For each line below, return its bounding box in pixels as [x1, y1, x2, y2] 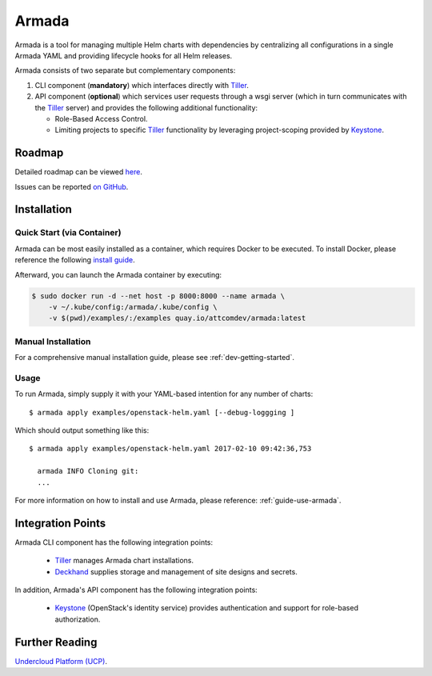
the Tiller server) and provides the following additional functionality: [34, 102, 258, 112]
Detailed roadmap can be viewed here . [14, 167, 143, 177]
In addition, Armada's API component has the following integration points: [14, 585, 258, 594]
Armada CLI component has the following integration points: [14, 537, 214, 547]
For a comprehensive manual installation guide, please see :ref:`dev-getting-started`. [14, 353, 295, 362]
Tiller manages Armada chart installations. [54, 556, 194, 566]
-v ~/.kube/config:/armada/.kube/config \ [48, 302, 218, 311]
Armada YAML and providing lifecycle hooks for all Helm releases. [14, 50, 233, 60]
